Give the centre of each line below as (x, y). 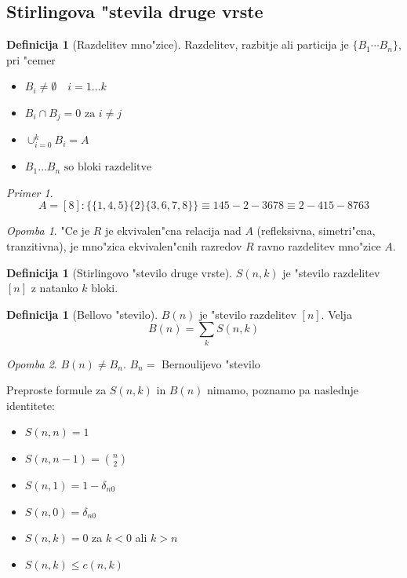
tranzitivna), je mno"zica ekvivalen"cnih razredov (124, 245)
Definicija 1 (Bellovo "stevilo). (82, 314)
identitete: (31, 405)
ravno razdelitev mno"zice (319, 245)
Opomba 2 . (32, 363)
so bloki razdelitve (108, 168)
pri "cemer (31, 59)
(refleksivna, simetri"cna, (316, 230)
